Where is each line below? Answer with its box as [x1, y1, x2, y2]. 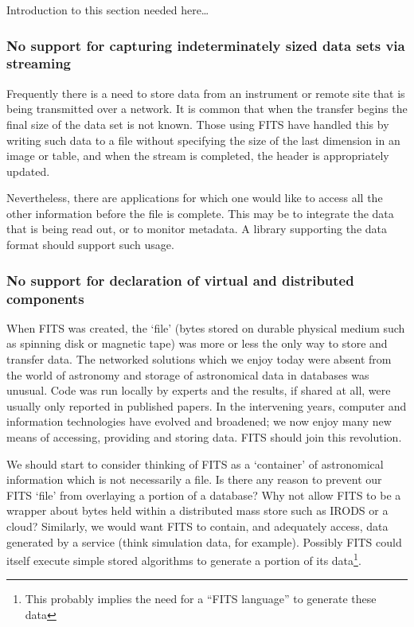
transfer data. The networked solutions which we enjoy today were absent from [6, 351, 392, 367]
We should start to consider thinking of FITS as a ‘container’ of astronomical [6, 455, 384, 472]
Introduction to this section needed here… [6, 2, 209, 18]
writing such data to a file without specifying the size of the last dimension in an [6, 131, 400, 148]
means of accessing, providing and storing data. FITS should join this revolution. [6, 428, 402, 445]
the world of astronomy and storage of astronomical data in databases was [6, 366, 369, 383]
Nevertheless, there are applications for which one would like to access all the [6, 189, 383, 206]
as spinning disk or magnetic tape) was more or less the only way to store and [6, 335, 388, 352]
